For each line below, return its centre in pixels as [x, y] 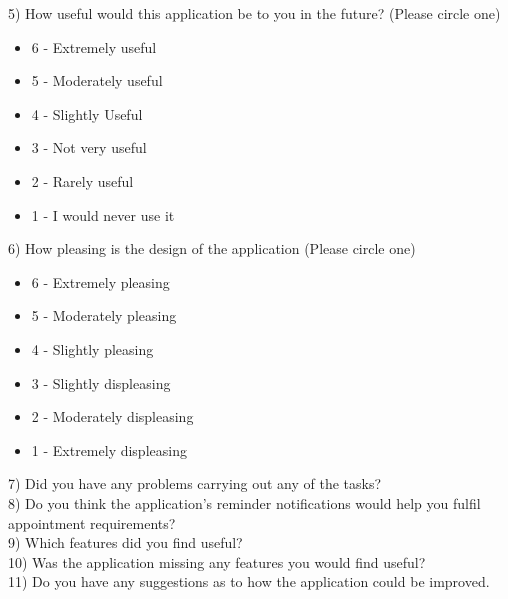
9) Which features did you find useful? [125, 542]
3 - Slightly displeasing [101, 382]
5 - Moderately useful [97, 80]
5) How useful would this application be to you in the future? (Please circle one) [254, 13]
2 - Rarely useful [82, 180]
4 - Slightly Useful [87, 113]
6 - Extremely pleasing [100, 281]
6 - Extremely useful [94, 46]
